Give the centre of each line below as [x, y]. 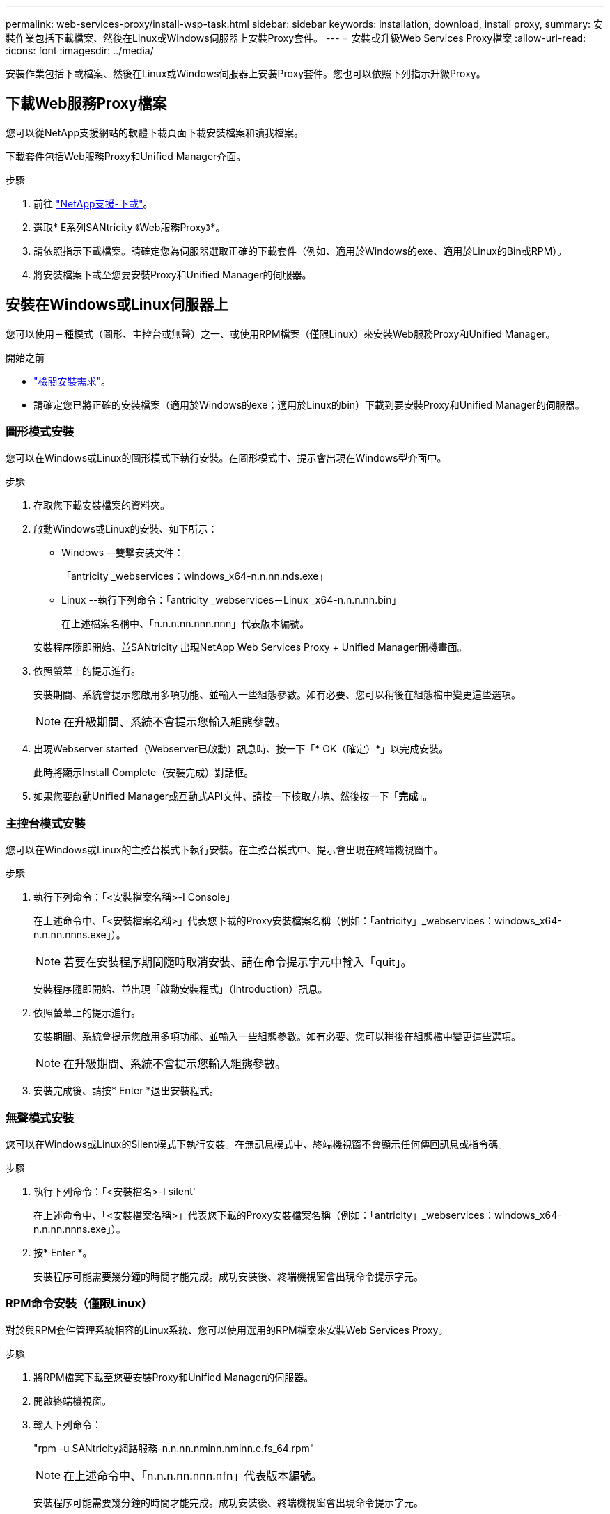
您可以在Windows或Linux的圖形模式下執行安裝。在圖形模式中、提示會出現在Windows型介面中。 [226, 458]
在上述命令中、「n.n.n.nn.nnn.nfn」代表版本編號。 [193, 1475]
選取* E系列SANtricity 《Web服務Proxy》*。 [130, 227]
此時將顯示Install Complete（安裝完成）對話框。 [144, 773]
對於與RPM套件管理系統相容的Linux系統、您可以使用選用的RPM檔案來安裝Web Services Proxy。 [227, 1330]
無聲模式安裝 [40, 1118]
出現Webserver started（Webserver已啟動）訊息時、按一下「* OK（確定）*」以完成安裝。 [241, 749]
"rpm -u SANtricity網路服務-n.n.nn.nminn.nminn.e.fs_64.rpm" [174, 1448]
